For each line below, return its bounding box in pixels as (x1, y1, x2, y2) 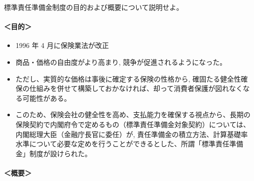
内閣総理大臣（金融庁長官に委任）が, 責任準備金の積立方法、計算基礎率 (15, 129, 248, 139)
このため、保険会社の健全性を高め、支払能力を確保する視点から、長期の (15, 109, 251, 120)
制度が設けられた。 (29, 148, 92, 158)
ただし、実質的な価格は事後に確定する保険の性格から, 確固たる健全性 (15, 73, 241, 84)
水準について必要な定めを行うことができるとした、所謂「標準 (15, 138, 216, 149)
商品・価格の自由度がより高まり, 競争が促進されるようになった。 (15, 56, 227, 67)
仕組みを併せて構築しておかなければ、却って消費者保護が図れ (29, 83, 229, 93)
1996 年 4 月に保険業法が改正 (15, 40, 109, 50)
